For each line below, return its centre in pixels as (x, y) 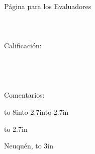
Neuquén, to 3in (29, 146)
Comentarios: (24, 95)
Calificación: (23, 46)
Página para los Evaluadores (48, 6)
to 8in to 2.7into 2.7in (36, 111)
